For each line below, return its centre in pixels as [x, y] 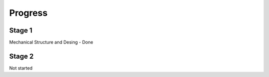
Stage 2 [21, 56]
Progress [28, 13]
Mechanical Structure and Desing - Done [51, 42]
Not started [21, 68]
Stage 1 [21, 30]
